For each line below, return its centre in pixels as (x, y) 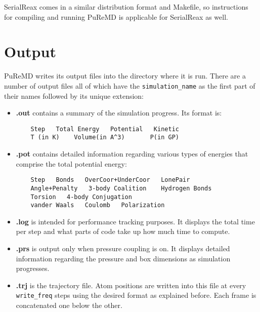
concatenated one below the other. (69, 305)
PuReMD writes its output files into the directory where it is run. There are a (125, 76)
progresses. (33, 268)
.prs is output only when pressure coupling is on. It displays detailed (123, 248)
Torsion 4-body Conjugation (81, 197)
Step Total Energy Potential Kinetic (105, 129)
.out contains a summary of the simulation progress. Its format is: (119, 113)
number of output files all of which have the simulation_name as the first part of (130, 85)
